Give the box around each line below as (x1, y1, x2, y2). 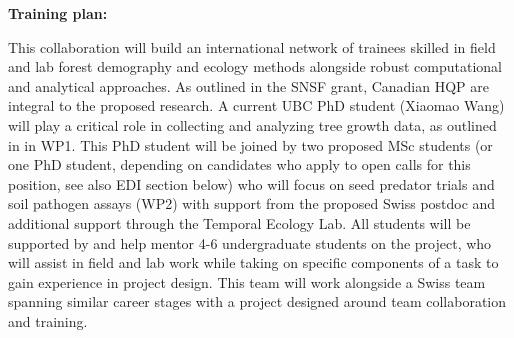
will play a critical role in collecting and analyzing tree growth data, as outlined (8, 114, 497, 135)
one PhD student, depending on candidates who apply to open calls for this (8, 154, 471, 175)
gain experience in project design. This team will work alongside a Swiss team (8, 271, 486, 292)
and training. (8, 310, 88, 331)
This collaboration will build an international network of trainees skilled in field (8, 36, 496, 57)
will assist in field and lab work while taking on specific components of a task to (8, 252, 499, 273)
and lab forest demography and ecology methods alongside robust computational (8, 56, 502, 77)
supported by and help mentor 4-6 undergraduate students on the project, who (8, 232, 492, 253)
